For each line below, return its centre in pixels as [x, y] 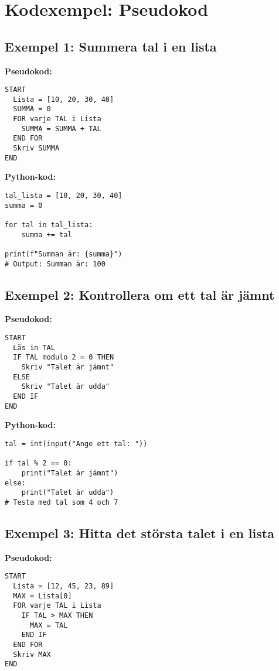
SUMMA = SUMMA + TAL [61, 129]
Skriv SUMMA [36, 148]
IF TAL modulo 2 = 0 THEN [64, 357]
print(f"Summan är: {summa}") [64, 254]
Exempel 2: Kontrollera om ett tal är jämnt [140, 294]
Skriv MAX [32, 654]
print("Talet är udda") [68, 493]
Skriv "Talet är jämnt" [68, 367]
